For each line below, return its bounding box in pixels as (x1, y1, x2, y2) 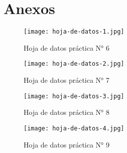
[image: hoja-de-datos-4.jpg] (24, 124, 124, 132)
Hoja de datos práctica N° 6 (24, 42, 110, 53)
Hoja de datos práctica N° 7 (24, 75, 110, 85)
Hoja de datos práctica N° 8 (24, 107, 110, 117)
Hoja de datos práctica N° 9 (24, 139, 110, 149)
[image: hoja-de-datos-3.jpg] (24, 92, 124, 100)
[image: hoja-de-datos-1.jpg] (24, 28, 124, 36)
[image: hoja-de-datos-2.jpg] (24, 60, 124, 68)
